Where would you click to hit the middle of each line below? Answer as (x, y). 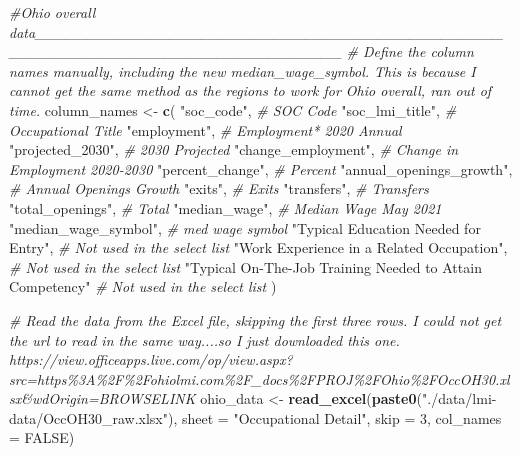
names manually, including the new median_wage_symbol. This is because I (242, 70)
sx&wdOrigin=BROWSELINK (102, 398)
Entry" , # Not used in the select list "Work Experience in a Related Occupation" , (258, 247)
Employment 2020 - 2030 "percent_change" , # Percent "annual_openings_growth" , (261, 168)
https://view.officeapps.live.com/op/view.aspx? (151, 359)
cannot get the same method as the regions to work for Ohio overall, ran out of (250, 90)
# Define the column (410, 51)
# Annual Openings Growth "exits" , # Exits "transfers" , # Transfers (219, 188)
